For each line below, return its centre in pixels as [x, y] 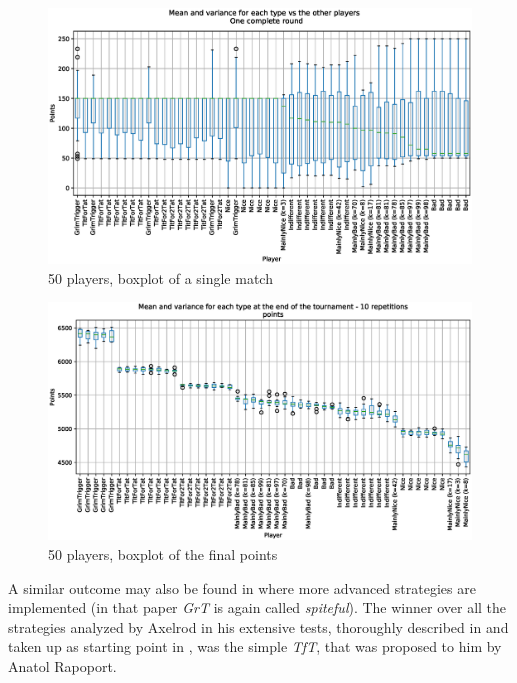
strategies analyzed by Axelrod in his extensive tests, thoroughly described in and [258, 626]
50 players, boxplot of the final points [163, 554]
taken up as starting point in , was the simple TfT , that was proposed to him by [255, 646]
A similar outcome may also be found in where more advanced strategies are [242, 587]
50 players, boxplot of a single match [160, 277]
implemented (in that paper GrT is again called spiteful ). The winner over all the [257, 607]
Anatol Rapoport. [62, 665]
